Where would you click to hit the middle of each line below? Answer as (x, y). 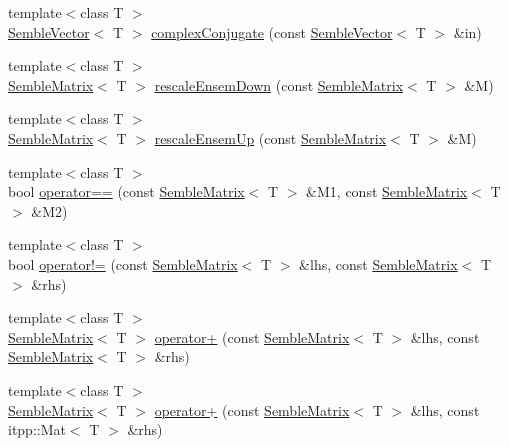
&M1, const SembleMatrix (387, 191)
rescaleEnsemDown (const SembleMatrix (279, 84)
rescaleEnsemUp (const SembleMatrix (270, 137)
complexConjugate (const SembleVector (272, 31)
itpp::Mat (37, 429)
